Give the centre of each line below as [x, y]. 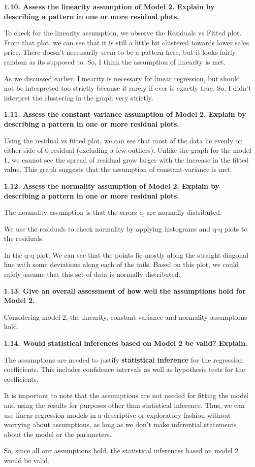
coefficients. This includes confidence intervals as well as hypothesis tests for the [125, 369]
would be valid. [27, 460]
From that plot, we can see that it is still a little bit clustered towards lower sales [127, 42]
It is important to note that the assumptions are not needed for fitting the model [127, 395]
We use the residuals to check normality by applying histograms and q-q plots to [126, 228]
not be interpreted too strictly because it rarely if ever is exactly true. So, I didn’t [128, 88]
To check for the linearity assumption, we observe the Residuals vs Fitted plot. [123, 33]
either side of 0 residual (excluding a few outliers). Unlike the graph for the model [128, 150]
